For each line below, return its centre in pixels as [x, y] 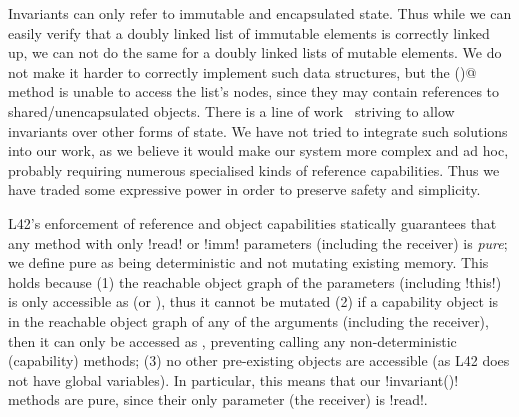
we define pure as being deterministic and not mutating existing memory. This [248, 262]
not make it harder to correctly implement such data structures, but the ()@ [242, 71]
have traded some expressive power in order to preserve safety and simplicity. [244, 189]
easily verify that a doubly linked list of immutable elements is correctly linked [249, 32]
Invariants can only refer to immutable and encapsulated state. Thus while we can [260, 13]
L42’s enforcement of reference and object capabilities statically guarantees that [252, 222]
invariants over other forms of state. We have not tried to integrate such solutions [258, 130]
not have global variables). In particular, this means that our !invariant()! [233, 379]
